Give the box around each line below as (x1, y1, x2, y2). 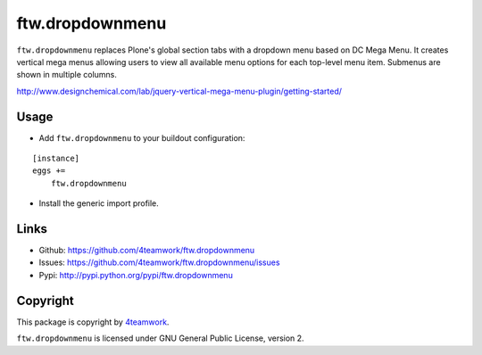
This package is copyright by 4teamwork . (16, 317, 170, 327)
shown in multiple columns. (16, 70, 118, 80)
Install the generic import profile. (38, 198, 160, 209)
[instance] (32, 153, 80, 164)
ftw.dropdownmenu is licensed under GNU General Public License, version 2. (16, 333, 304, 343)
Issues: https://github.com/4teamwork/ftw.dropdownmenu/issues (38, 257, 280, 268)
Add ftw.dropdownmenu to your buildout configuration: (38, 132, 245, 143)
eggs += (32, 166, 66, 176)
